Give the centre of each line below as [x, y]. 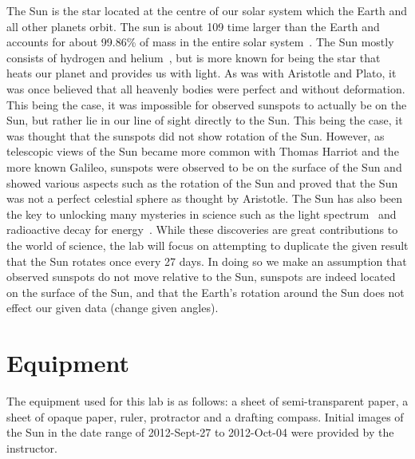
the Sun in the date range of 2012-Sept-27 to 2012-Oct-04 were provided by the [200, 432]
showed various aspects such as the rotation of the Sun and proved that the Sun [202, 182]
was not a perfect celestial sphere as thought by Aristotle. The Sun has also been [205, 198]
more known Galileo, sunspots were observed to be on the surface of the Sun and [204, 166]
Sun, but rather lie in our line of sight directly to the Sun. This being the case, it [205, 120]
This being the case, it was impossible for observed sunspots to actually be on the [207, 104]
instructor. [32, 447]
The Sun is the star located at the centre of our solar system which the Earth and [207, 10]
